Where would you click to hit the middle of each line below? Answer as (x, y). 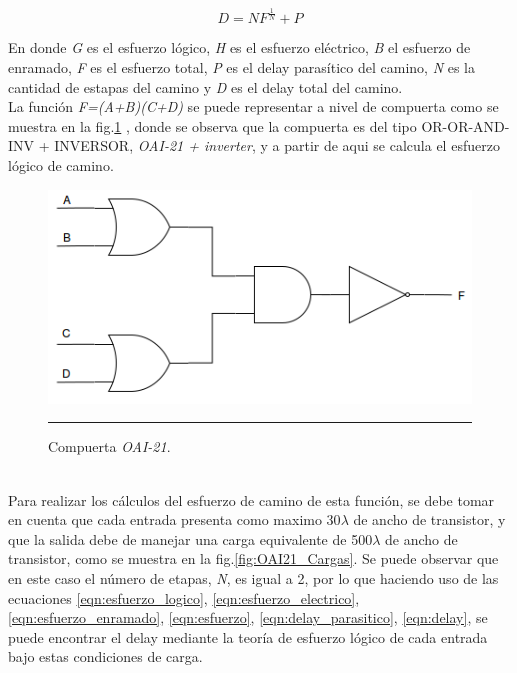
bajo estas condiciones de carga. (105, 656)
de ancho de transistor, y (429, 519)
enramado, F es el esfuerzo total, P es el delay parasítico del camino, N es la (241, 66)
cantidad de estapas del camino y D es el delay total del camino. (205, 86)
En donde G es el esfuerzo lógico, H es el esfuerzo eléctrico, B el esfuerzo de (239, 47)
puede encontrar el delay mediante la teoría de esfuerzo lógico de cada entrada (248, 636)
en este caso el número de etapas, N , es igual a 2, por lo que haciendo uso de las (253, 578)
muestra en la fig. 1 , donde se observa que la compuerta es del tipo (212, 125)
